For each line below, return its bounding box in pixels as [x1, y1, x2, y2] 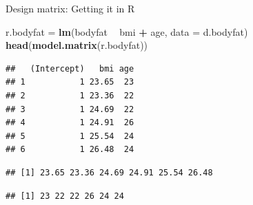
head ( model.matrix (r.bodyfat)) [6, 38, 148, 52]
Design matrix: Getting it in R [6, 1, 135, 15]
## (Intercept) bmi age [6, 63, 134, 74]
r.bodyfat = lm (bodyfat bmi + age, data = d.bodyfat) [6, 24, 248, 39]
